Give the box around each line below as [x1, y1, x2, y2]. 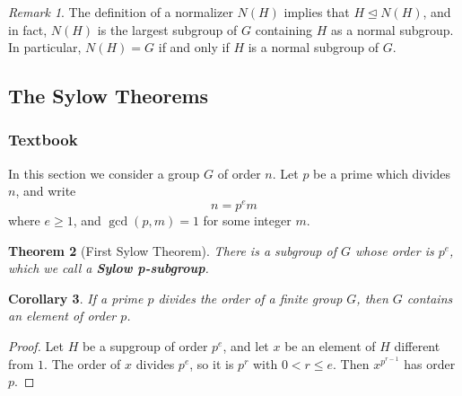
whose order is [355, 241, 434, 260]
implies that [283, 3, 350, 21]
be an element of [284, 337, 376, 356]
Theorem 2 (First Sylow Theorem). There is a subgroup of [8, 241, 336, 260]
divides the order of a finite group [158, 288, 343, 307]
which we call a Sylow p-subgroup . [8, 259, 209, 277]
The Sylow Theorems [8, 82, 209, 110]
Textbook [8, 128, 78, 151]
